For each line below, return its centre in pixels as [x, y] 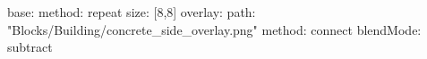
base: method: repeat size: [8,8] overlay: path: [132, 12]
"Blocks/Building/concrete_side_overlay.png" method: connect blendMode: [214, 29]
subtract [30, 47]
